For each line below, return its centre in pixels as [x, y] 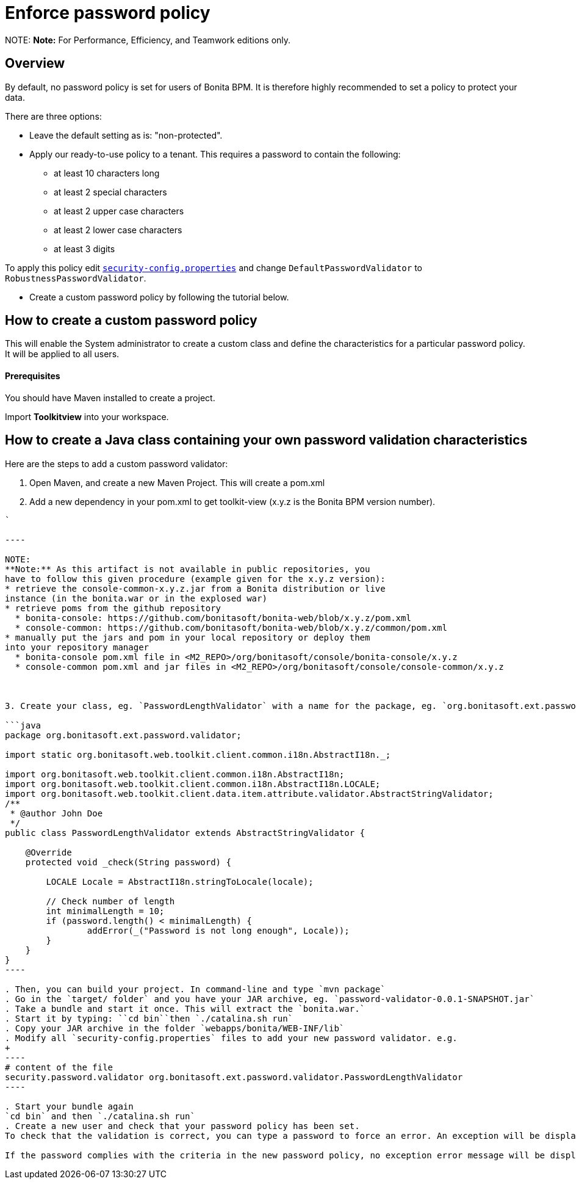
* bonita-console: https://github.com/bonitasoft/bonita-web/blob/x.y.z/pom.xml [213, 618]
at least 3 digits [85, 249]
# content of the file [59, 1067]
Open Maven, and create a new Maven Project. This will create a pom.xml [177, 482]
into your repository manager [77, 647]
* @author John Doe [56, 813]
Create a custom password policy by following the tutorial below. [159, 297]
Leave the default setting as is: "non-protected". [126, 135]
